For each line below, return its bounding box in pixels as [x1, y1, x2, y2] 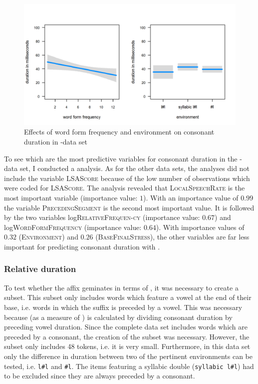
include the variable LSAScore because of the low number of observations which [4, 172, 250, 183]
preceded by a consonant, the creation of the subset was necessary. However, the [4, 331, 250, 341]
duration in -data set [24, 136, 87, 146]
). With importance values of [156, 221, 245, 232]
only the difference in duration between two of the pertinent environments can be [4, 350, 253, 361]
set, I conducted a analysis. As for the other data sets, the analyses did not [19, 163, 250, 173]
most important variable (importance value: [4, 192, 138, 202]
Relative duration [4, 262, 76, 275]
